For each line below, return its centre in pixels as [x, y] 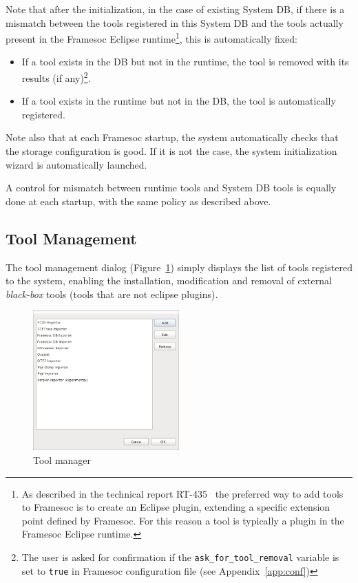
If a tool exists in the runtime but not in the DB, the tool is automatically [179, 101]
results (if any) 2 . [56, 77]
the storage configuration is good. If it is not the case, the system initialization [171, 151]
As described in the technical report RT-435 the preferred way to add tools [182, 493]
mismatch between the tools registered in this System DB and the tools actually [175, 22]
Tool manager [62, 460]
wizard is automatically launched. [76, 164]
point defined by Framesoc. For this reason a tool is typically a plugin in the [183, 520]
